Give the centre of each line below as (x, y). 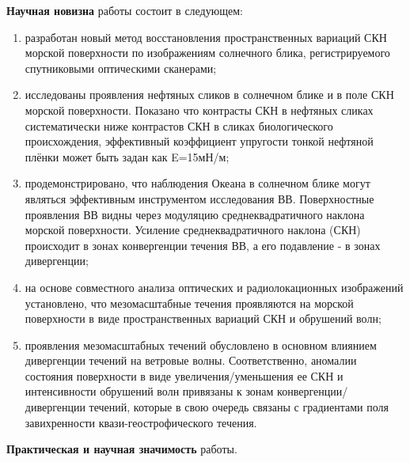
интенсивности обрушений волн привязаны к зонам (149, 391)
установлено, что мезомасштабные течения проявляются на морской (189, 303)
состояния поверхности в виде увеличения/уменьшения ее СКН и (184, 375)
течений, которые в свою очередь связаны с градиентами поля (239, 407)
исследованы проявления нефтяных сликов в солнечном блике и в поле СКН (209, 95)
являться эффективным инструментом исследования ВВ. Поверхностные (199, 198)
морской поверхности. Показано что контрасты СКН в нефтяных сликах (199, 110)
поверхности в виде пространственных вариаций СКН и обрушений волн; (203, 318)
